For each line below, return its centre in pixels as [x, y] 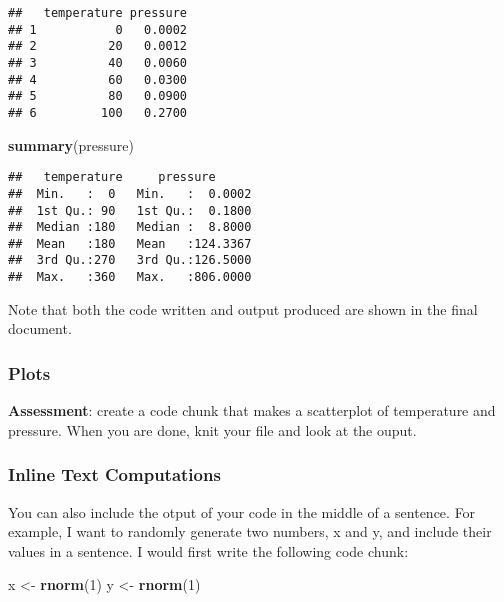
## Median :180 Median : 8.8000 [130, 227]
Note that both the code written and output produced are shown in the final [243, 308]
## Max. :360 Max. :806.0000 [130, 277]
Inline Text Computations [114, 474]
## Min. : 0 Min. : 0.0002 [130, 193]
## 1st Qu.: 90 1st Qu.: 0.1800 [130, 210]
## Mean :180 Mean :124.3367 [130, 243]
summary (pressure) [71, 144]
